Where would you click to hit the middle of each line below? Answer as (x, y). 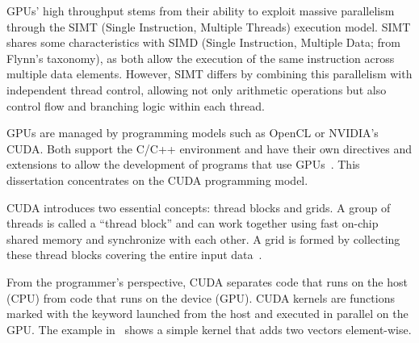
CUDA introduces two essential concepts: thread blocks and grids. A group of (199, 207)
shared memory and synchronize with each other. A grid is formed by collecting (203, 238)
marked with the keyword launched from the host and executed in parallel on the (207, 314)
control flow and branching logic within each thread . (136, 105)
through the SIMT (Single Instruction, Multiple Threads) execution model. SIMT (209, 26)
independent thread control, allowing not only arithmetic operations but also (197, 89)
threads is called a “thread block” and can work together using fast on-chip (193, 223)
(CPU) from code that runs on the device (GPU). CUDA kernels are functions (201, 297)
